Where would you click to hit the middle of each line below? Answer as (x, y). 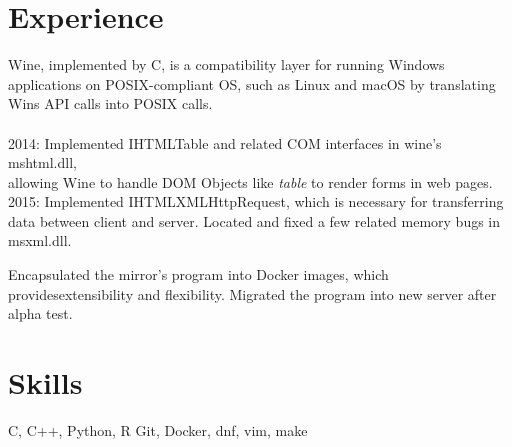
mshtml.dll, (42, 162)
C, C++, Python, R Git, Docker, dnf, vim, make (158, 429)
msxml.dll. (40, 240)
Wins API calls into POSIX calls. (110, 103)
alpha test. (40, 313)
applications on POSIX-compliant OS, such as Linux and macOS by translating (252, 83)
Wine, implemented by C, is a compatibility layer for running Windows (226, 64)
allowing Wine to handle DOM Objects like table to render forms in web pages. (250, 181)
